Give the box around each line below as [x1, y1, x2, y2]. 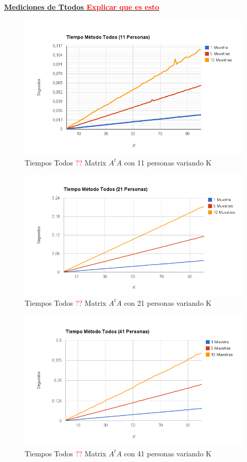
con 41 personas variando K [124, 448, 211, 458]
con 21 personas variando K [124, 297, 211, 308]
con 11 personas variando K [124, 157, 211, 168]
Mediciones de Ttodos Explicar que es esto [4, 2, 160, 12]
